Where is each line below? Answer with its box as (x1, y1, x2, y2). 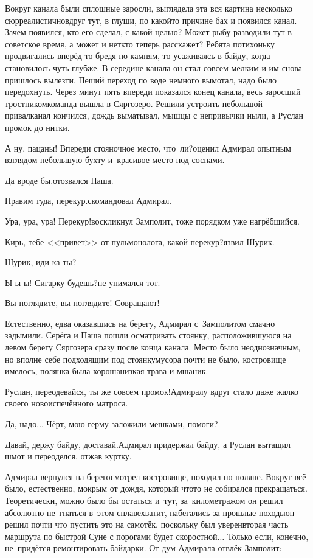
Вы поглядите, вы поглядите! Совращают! (5, 296, 160, 309)
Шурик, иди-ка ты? (5, 256, 77, 268)
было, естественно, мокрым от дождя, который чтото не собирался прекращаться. (5, 482, 308, 495)
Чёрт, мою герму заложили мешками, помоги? (46, 417, 218, 430)
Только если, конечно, (227, 529, 309, 542)
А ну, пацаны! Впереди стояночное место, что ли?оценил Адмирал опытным (5, 141, 291, 154)
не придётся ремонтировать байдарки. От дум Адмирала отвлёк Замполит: (5, 542, 282, 554)
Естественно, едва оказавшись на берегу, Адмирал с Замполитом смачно (5, 316, 275, 329)
